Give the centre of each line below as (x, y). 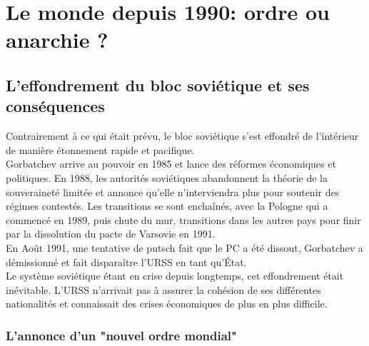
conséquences (55, 106)
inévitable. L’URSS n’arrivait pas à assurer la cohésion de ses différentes (163, 289)
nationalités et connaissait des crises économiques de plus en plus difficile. (167, 304)
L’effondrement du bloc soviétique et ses (158, 85)
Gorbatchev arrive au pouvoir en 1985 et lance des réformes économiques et (171, 164)
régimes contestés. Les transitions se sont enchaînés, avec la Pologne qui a (167, 206)
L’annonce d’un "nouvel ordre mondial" (121, 335)
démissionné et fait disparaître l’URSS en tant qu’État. (126, 261)
